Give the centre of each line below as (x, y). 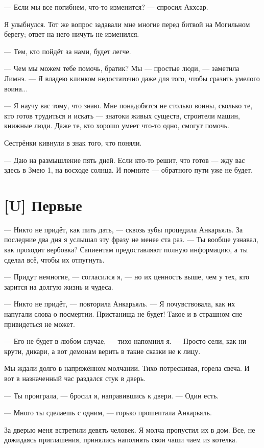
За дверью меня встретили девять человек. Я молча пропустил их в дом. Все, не (130, 429)
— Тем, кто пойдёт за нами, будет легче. (68, 51)
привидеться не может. (40, 324)
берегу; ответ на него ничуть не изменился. (72, 34)
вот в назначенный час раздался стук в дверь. (75, 378)
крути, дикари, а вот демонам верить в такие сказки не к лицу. (102, 351)
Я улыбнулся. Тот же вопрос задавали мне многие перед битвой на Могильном (127, 24)
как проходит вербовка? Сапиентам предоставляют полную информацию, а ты (126, 250)
